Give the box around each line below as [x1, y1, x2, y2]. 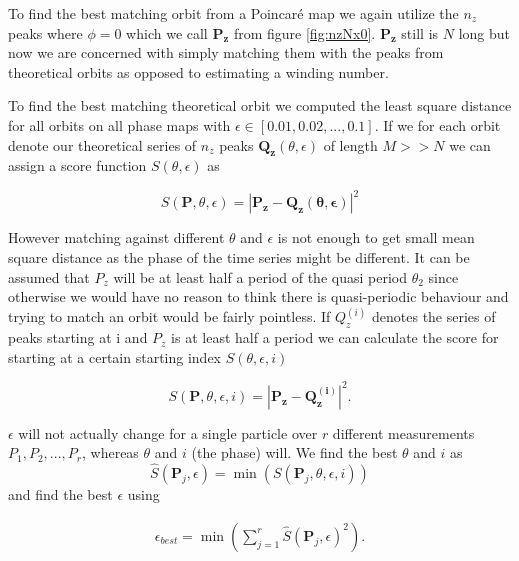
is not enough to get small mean [277, 227, 475, 248]
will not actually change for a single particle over [18, 422, 318, 443]
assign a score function [8, 155, 147, 176]
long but [458, 22, 510, 43]
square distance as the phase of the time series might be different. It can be [8, 247, 470, 268]
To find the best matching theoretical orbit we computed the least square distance [8, 95, 512, 116]
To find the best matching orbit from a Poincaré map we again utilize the [8, 3, 459, 23]
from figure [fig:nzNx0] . [233, 22, 376, 43]
